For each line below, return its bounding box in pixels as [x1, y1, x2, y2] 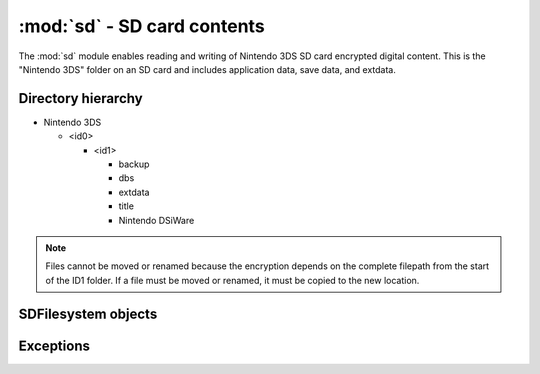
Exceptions [18, 337, 90, 354]
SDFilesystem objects [18, 305, 158, 322]
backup [118, 158, 150, 170]
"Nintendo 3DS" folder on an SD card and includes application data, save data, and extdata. [18, 63, 397, 75]
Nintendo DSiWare [118, 214, 195, 226]
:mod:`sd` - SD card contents [18, 15, 265, 37]
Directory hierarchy [18, 90, 144, 107]
